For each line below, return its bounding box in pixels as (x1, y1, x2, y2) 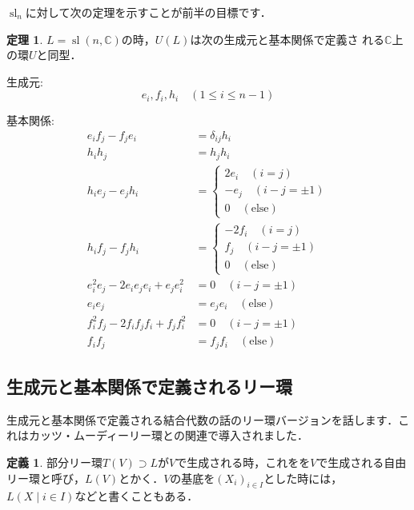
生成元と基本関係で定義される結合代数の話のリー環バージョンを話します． (6, 411, 399, 428)
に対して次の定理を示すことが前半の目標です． (25, 4, 271, 20)
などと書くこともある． (74, 488, 199, 504)
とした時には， (263, 469, 343, 486)
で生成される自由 (316, 454, 407, 471)
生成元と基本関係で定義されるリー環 (6, 374, 292, 399)
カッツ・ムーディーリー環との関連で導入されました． (28, 427, 308, 444)
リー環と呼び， (6, 469, 85, 486)
